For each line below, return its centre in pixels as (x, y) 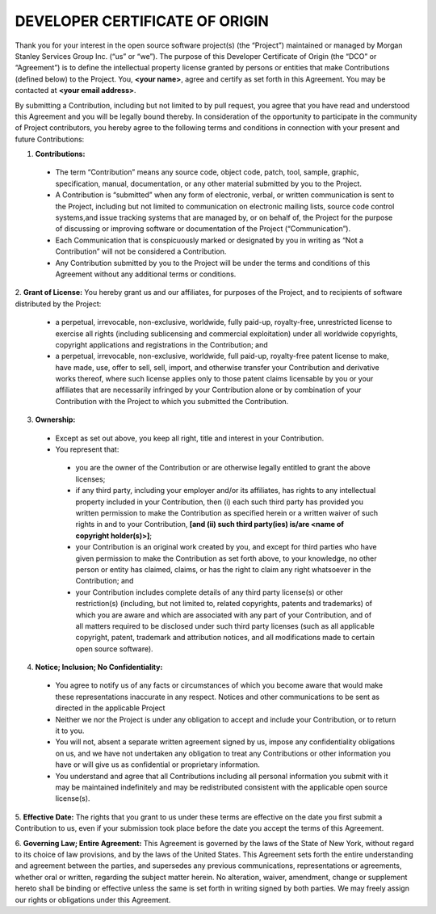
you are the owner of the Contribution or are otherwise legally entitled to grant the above (223, 468)
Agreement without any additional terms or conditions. (146, 274)
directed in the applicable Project (110, 708)
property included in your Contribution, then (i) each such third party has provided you (219, 502)
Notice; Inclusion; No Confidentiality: (99, 668)
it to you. (70, 731)
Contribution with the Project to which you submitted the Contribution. (172, 401)
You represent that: (87, 449)
